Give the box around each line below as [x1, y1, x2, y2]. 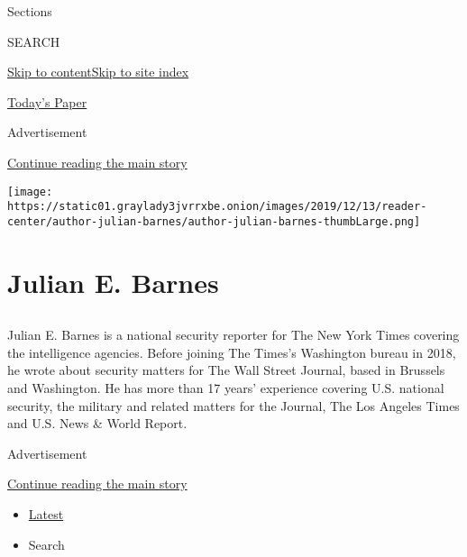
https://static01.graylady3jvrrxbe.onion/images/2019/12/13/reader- [7, 200, 427, 214]
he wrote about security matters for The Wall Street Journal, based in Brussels [7, 361, 445, 379]
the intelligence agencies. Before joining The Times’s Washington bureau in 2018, [7, 342, 456, 361]
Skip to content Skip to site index [7, 62, 189, 81]
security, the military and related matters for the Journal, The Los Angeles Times [7, 396, 460, 415]
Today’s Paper [7, 92, 87, 111]
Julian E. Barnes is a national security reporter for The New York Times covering [7, 325, 460, 344]
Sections [7, 2, 52, 20]
